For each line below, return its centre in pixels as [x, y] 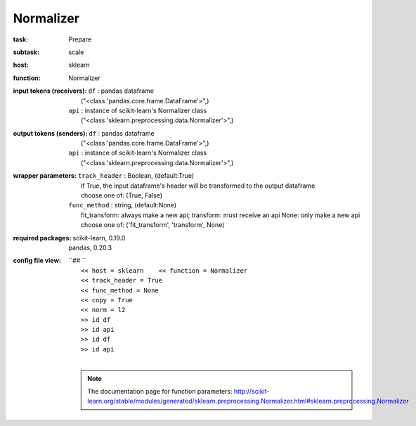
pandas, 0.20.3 [90, 247]
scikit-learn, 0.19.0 [99, 238]
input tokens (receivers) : [50, 91]
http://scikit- [252, 392]
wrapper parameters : [45, 176]
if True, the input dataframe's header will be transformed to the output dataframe [198, 186]
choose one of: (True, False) [122, 195]
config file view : [37, 261]
